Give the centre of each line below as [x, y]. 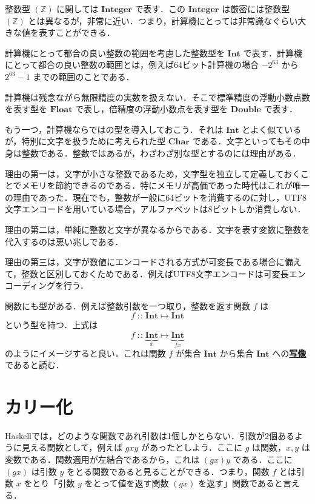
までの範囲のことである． [84, 76]
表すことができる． [77, 32]
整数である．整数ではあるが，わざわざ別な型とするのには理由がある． [161, 153]
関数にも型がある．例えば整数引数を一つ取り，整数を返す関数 [128, 305]
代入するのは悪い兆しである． [64, 241]
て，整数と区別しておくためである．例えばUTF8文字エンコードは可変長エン [155, 273]
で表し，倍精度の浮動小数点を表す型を [152, 109]
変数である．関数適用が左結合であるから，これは [102, 459]
